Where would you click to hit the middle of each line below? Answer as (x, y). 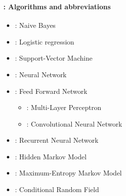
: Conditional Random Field (57, 189)
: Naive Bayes (35, 25)
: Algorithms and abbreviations (57, 6)
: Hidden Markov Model (51, 156)
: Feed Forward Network (51, 91)
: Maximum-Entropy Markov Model (68, 173)
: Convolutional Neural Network (74, 123)
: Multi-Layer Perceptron (64, 107)
